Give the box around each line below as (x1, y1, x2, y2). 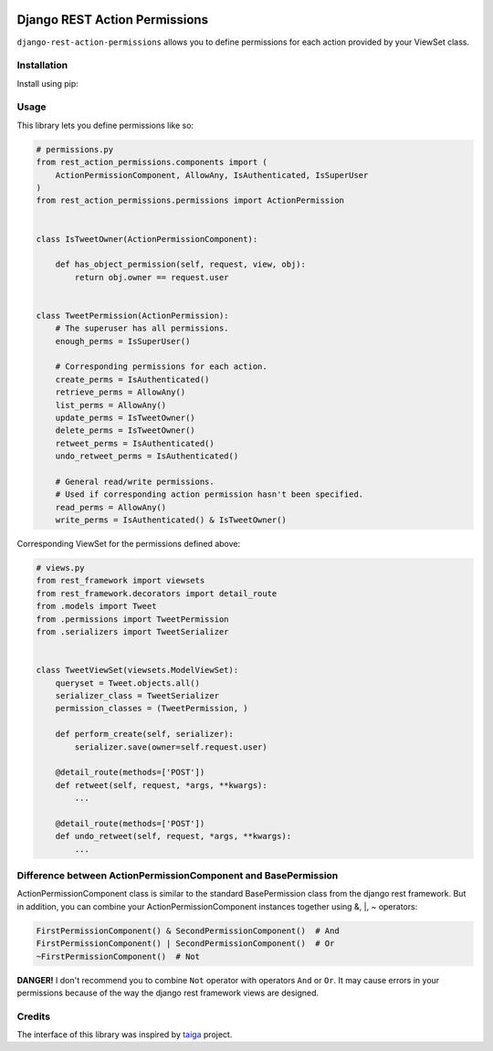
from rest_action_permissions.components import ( (36, 157, 268, 168)
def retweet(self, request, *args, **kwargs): (55, 780, 268, 790)
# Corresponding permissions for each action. (55, 362, 268, 372)
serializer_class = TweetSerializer (55, 690, 219, 700)
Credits (16, 1010, 50, 1023)
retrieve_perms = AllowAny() (55, 387, 186, 397)
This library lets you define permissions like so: (16, 120, 194, 131)
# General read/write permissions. (55, 476, 215, 487)
